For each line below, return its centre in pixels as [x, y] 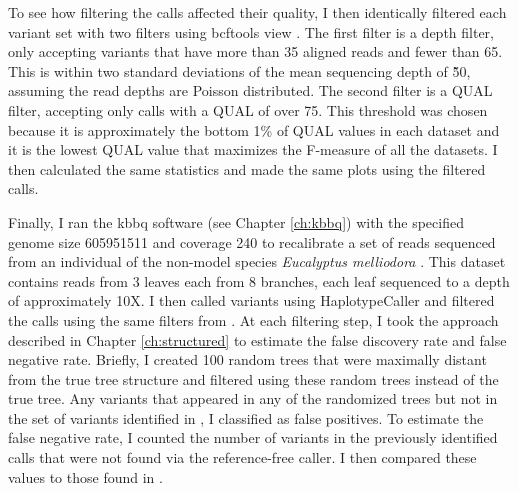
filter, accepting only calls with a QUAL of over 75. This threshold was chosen [248, 109]
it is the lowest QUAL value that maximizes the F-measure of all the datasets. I [253, 149]
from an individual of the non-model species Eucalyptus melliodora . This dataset [257, 261]
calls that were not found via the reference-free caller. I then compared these [242, 457]
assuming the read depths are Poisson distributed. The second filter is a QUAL [250, 90]
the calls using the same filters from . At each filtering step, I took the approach [253, 319]
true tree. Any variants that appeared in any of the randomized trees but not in [253, 398]
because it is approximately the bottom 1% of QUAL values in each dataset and [254, 129]
